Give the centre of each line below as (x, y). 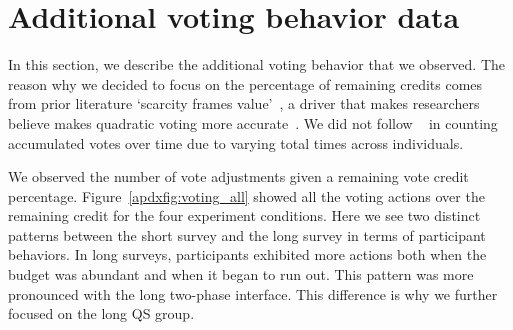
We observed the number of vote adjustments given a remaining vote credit (238, 176)
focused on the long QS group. (101, 313)
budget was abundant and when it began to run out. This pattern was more (241, 274)
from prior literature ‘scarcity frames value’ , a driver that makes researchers (244, 103)
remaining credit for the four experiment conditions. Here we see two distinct (244, 215)
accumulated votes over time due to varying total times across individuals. (236, 142)
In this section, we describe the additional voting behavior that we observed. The (257, 64)
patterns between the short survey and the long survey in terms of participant (247, 234)
